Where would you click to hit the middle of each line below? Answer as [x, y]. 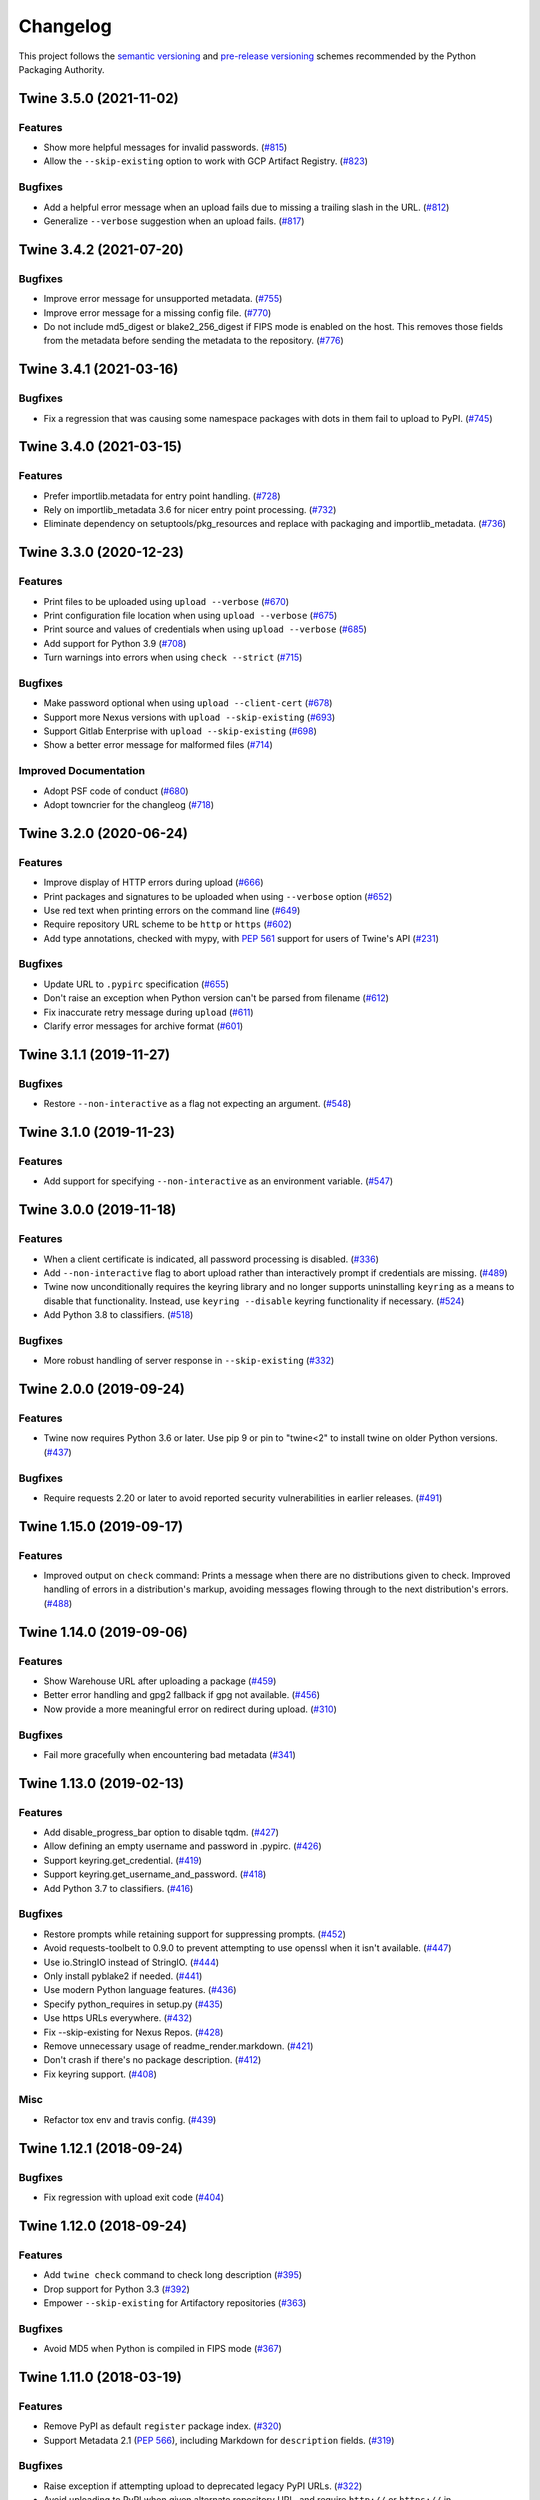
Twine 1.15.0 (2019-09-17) [101, 1526]
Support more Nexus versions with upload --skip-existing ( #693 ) [189, 717]
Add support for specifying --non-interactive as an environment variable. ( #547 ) [218, 1181]
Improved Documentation [82, 771]
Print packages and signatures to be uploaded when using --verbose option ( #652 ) [218, 896]
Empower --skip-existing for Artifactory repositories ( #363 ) [175, 2302]
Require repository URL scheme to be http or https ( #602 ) [167, 924]
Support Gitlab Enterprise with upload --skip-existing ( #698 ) [180, 731]
